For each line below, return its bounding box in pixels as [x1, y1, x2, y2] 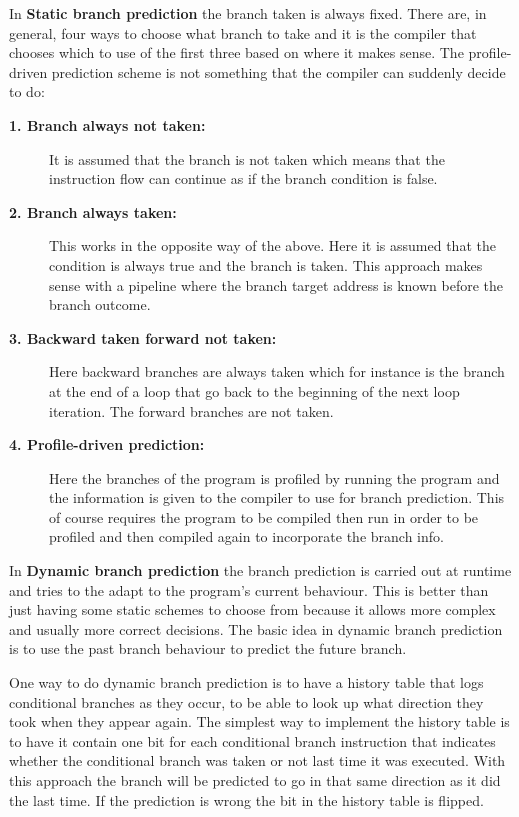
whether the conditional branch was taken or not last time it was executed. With [9, 750, 506, 771]
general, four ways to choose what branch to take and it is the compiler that [9, 22, 477, 43]
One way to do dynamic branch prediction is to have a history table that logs [9, 672, 484, 693]
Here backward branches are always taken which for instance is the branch [49, 361, 505, 382]
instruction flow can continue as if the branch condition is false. [49, 168, 438, 189]
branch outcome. [49, 294, 151, 315]
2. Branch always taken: [9, 201, 177, 222]
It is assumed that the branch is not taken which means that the [49, 148, 445, 169]
